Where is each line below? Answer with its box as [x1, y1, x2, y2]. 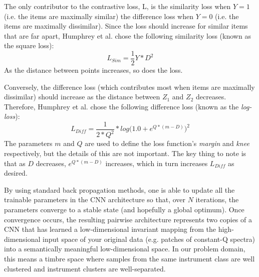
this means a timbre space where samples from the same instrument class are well [4, 253, 255, 263]
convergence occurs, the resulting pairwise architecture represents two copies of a [4, 214, 252, 224]
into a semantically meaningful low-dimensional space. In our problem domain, [4, 243, 245, 254]
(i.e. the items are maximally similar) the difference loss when [4, 11, 193, 21]
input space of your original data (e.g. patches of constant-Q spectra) [43, 233, 255, 244]
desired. [4, 168, 28, 178]
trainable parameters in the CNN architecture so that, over [4, 194, 186, 205]
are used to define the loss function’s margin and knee [85, 138, 249, 149]
